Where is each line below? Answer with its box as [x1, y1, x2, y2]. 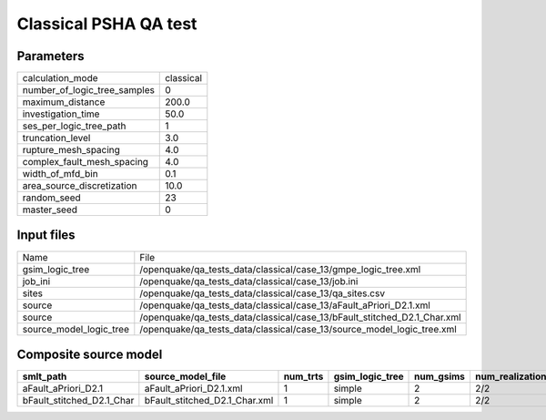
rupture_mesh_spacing [22, 144, 120, 157]
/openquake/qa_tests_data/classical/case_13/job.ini [139, 274, 359, 287]
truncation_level [22, 132, 91, 145]
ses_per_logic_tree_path [22, 119, 126, 132]
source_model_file [144, 370, 227, 383]
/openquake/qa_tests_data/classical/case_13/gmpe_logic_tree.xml [139, 262, 421, 275]
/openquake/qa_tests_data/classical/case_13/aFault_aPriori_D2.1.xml [139, 299, 431, 312]
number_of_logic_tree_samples [22, 84, 155, 97]
